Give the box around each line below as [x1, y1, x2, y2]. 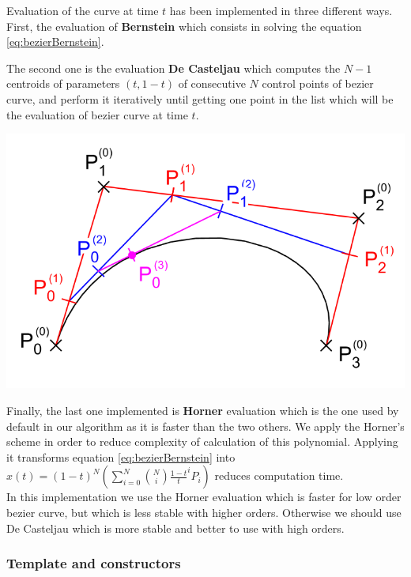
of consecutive [178, 75, 246, 92]
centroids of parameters [6, 75, 120, 92]
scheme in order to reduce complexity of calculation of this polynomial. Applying [6, 433, 398, 450]
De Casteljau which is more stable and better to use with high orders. [6, 519, 345, 536]
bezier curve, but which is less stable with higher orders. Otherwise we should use [6, 504, 402, 520]
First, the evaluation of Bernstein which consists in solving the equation [6, 17, 362, 34]
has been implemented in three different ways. [169, 2, 393, 18]
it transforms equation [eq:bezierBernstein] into [6, 448, 236, 465]
